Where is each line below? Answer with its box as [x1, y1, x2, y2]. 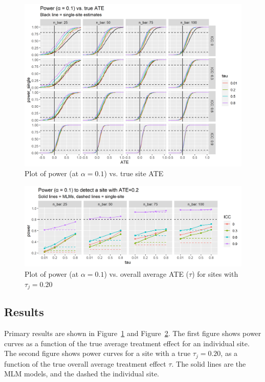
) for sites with [192, 268, 238, 279]
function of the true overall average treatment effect [4, 358, 166, 369]
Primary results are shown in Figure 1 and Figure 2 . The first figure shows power [4, 328, 261, 339]
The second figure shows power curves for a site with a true [4, 348, 191, 359]
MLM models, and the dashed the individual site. [4, 368, 160, 379]
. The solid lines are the [171, 358, 246, 369]
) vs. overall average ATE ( [104, 268, 189, 279]
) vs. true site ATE [104, 168, 164, 179]
